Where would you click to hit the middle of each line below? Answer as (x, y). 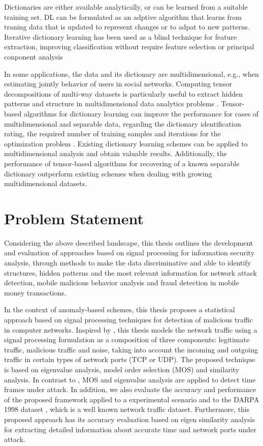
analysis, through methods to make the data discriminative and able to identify (128, 262)
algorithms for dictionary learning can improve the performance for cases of (141, 113)
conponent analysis (34, 56)
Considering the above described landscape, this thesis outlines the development (129, 242)
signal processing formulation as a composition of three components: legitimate (127, 339)
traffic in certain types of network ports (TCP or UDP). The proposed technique (130, 359)
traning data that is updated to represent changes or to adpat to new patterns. (127, 27)
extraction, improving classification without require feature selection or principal (129, 47)
